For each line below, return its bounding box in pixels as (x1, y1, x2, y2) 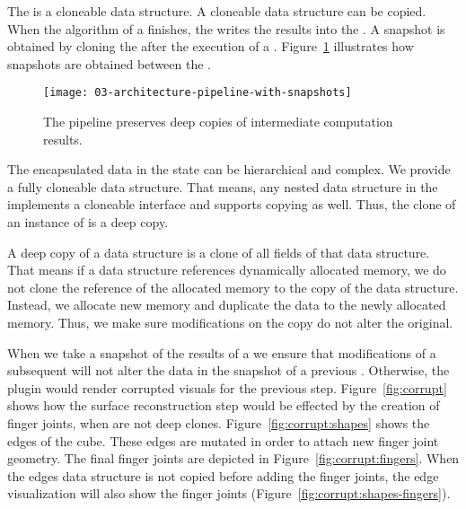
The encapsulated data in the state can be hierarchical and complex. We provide (7, 160, 451, 179)
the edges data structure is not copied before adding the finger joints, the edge (7, 466, 439, 485)
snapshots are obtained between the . (7, 54, 211, 73)
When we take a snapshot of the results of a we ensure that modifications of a (7, 343, 436, 362)
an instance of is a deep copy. (7, 213, 169, 231)
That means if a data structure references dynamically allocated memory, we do (7, 260, 446, 279)
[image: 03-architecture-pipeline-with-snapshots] (43, 86, 352, 100)
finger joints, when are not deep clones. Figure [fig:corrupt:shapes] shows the (7, 413, 430, 432)
